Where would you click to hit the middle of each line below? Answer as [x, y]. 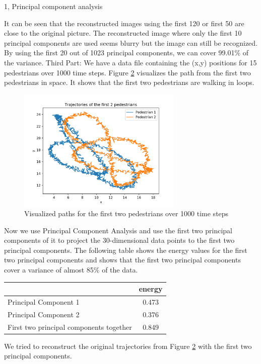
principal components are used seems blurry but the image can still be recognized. [131, 42]
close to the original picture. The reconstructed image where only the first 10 [123, 33]
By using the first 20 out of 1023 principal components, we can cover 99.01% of [126, 53]
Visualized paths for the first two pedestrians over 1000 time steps [126, 213]
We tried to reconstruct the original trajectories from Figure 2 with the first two [128, 346]
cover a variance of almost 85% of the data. [71, 269]
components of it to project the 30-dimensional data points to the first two [119, 240]
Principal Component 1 [44, 301]
